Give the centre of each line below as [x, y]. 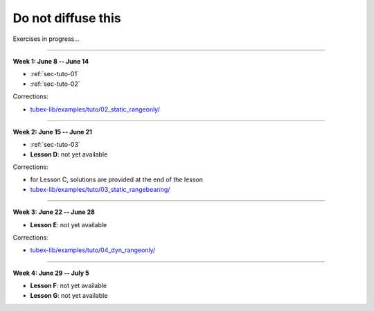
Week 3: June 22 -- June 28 [54, 212]
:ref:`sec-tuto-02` [55, 84]
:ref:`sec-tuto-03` [55, 145]
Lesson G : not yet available [69, 295]
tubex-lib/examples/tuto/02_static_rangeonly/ [95, 109]
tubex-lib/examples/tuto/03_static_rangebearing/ [100, 189]
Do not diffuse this [67, 18]
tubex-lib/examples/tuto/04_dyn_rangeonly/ [93, 250]
